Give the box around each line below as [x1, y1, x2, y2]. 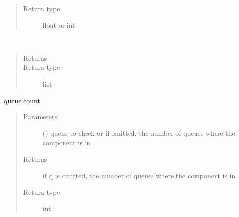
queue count [4, 95, 40, 105]
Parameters [23, 111, 57, 122]
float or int [43, 20, 75, 30]
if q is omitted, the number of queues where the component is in [43, 170, 236, 180]
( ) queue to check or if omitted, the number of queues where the [43, 128, 235, 138]
